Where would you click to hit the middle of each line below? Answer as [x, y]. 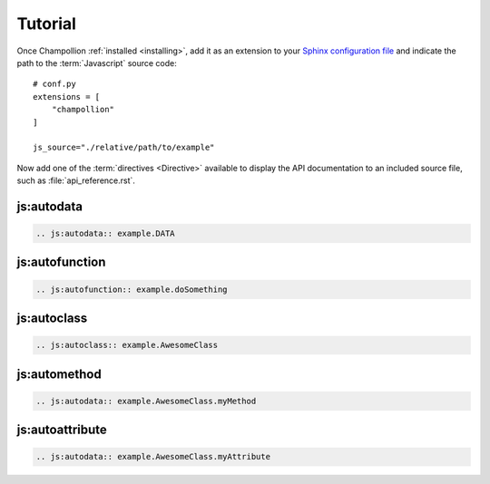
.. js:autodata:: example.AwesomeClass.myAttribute [153, 457]
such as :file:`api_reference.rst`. [76, 180]
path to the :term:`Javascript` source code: [97, 63]
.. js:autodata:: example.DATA [106, 234]
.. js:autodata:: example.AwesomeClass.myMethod [146, 401]
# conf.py [54, 84]
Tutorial [47, 24]
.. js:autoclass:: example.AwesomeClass [127, 345]
